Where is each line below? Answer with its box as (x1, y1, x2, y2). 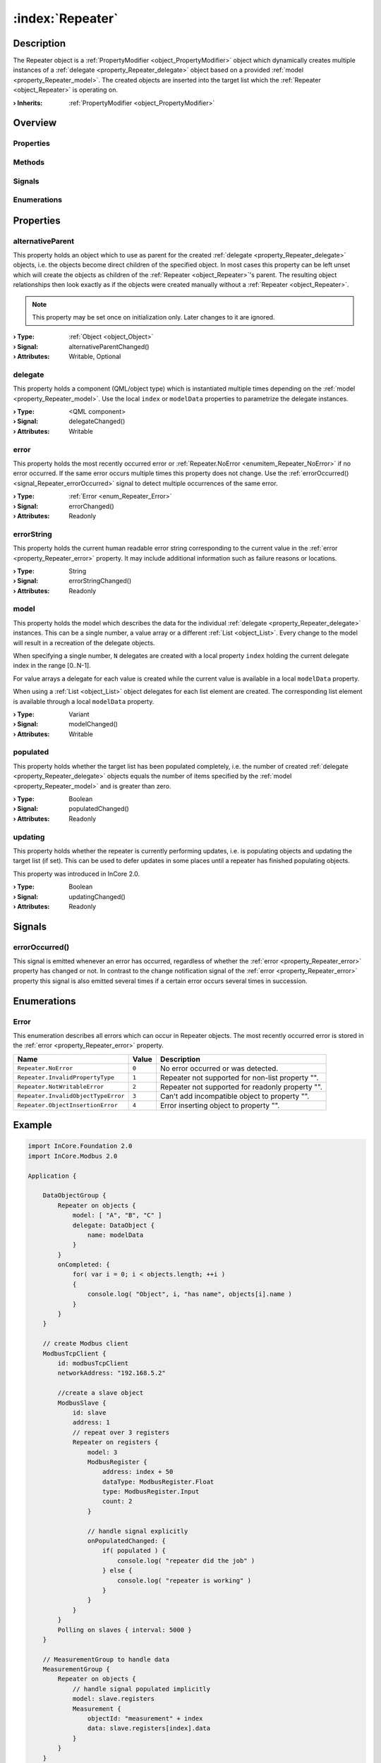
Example (13, 1119, 52, 1131)
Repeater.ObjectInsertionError (17, 1102, 118, 1109)
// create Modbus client (42, 1340, 129, 1348)
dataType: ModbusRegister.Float (102, 1477, 214, 1486)
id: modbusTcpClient (57, 1359, 129, 1367)
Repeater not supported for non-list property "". (159, 1073, 319, 1082)
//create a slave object (57, 1389, 144, 1397)
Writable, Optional (68, 353, 121, 361)
